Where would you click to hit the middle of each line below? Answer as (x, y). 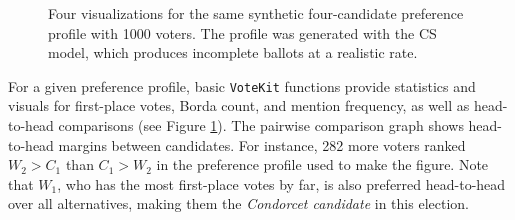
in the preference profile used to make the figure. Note (322, 164)
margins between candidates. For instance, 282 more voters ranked (262, 144)
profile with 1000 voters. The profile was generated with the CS (242, 32)
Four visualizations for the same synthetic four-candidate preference (256, 13)
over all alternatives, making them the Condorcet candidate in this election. (238, 203)
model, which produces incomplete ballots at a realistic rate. (233, 52)
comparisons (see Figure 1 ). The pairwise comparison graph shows (261, 125)
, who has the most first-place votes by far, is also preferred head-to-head (281, 183)
